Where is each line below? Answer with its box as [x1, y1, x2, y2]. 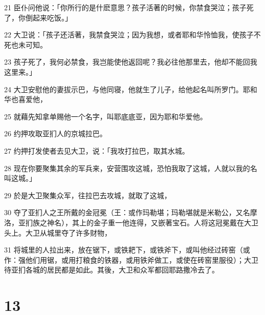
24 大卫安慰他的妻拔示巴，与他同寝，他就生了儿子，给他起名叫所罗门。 [4, 83, 243, 94]
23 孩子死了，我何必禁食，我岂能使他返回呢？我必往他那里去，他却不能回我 [4, 56, 257, 67]
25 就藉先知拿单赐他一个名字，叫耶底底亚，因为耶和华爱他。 [4, 111, 207, 121]
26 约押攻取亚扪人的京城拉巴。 [4, 128, 107, 139]
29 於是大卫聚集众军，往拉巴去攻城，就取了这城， [4, 190, 171, 200]
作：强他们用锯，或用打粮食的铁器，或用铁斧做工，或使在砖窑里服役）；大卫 [4, 254, 258, 265]
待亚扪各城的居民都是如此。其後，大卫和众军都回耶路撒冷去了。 [4, 264, 219, 275]
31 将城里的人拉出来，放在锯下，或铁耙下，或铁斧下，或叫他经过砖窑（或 [4, 244, 250, 255]
